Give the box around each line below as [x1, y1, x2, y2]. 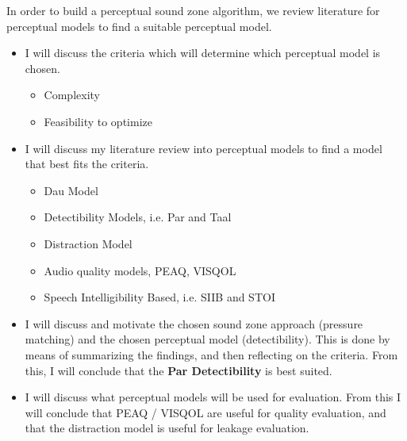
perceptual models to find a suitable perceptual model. [6, 17, 272, 34]
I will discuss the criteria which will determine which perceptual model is [25, 44, 381, 61]
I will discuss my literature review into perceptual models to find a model [25, 140, 382, 156]
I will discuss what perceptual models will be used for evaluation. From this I [25, 389, 401, 405]
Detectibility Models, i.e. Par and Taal [44, 209, 232, 225]
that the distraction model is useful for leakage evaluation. [25, 420, 309, 436]
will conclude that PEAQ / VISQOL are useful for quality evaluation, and [25, 404, 386, 420]
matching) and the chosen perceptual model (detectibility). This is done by [25, 331, 390, 347]
